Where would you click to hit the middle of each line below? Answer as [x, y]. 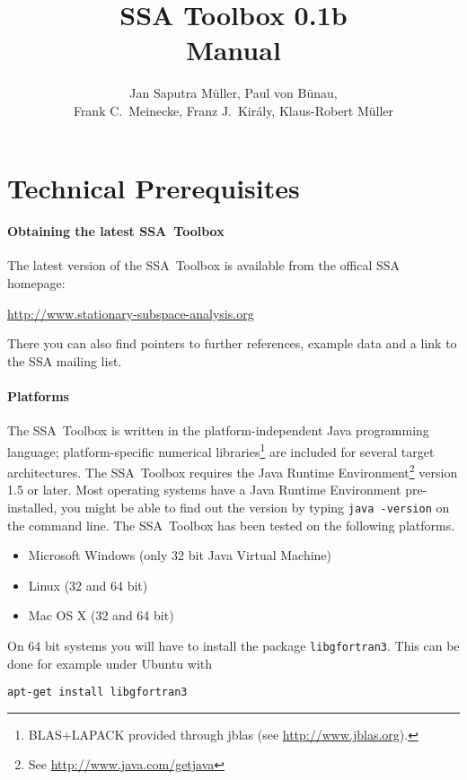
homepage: [36, 283]
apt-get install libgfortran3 [97, 692]
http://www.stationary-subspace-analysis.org [131, 313]
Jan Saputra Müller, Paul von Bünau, [233, 93]
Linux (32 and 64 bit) [88, 585]
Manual [233, 50]
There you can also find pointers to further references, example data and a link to [232, 343]
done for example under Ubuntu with [110, 663]
